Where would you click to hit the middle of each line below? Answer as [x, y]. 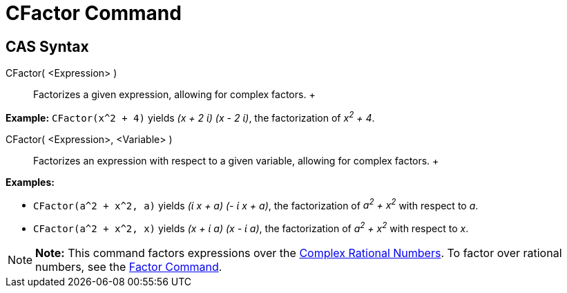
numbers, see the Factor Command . [129, 267]
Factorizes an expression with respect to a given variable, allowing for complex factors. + [236, 160]
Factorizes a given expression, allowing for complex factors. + [174, 95]
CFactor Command [94, 13]
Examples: [30, 182]
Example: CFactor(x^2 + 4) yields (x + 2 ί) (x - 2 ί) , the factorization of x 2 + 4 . [190, 117]
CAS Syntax [47, 46]
